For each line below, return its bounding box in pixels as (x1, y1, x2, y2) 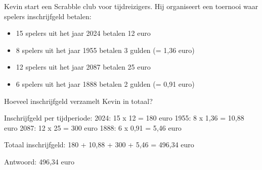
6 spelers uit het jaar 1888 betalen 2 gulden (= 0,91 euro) (16, 78, 195, 89)
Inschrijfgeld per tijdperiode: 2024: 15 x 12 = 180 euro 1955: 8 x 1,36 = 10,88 (4, 112, 244, 123)
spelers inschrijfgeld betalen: (4, 11, 92, 21)
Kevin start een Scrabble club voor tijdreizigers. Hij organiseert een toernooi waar (4, 1, 258, 11)
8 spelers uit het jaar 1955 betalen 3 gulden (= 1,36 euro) (16, 44, 195, 55)
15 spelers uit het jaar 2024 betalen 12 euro (16, 28, 151, 38)
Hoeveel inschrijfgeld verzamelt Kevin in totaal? (4, 95, 153, 106)
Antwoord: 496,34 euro (4, 156, 74, 166)
